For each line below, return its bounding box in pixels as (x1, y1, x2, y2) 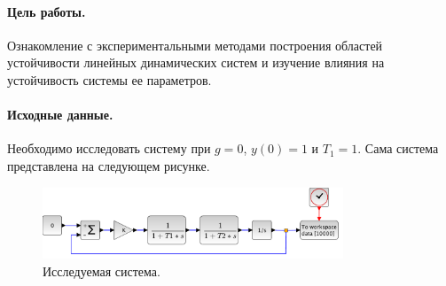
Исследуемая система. (43, 261, 160, 280)
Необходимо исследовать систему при (7, 139, 211, 158)
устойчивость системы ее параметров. (7, 70, 212, 89)
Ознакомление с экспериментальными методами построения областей (7, 35, 383, 54)
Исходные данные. (7, 105, 113, 124)
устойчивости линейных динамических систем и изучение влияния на (7, 53, 385, 72)
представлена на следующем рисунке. (7, 156, 210, 174)
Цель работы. (7, 2, 86, 20)
